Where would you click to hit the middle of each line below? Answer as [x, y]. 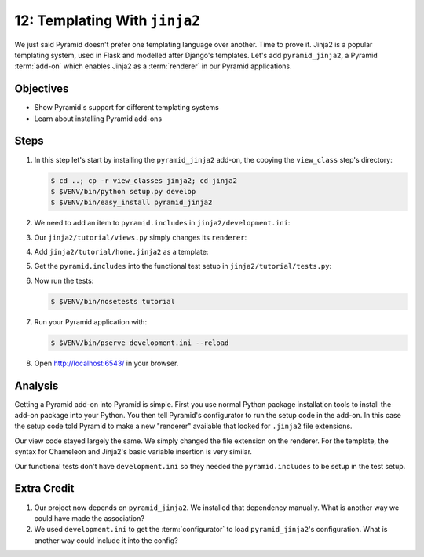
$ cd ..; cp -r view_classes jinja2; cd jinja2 [144, 180]
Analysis [37, 385]
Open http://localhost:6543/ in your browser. [106, 363]
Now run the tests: [64, 280]
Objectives [42, 89]
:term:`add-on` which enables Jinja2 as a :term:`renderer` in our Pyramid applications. [153, 66]
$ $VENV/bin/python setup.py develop [123, 191]
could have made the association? [90, 518]
